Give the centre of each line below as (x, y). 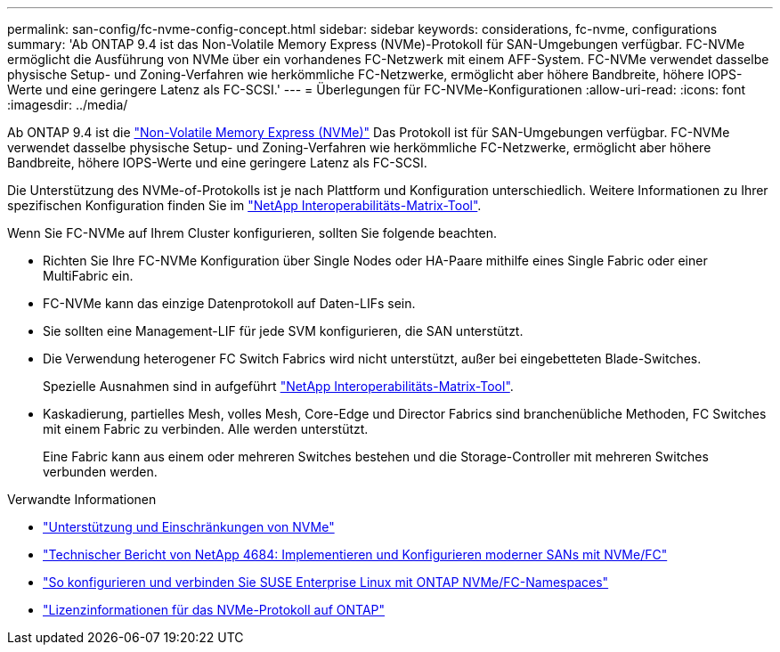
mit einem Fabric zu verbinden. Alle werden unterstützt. (206, 429)
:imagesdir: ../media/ (68, 105)
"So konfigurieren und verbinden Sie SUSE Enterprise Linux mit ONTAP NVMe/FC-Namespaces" (326, 582)
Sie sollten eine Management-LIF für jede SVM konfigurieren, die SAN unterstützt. (283, 331)
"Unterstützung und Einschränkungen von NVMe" (189, 527)
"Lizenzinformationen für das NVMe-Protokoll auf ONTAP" (214, 610)
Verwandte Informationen (82, 499)
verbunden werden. (100, 472)
